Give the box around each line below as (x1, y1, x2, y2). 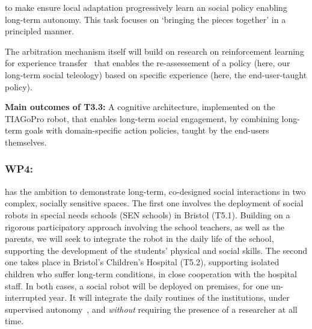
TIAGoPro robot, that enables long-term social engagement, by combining (5, 112, 279, 125)
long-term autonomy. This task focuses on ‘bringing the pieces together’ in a (5, 13, 286, 25)
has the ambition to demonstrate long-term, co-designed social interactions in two (5, 185, 306, 197)
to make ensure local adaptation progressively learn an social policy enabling (5, 1, 287, 13)
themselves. (5, 135, 47, 148)
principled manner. (5, 25, 75, 37)
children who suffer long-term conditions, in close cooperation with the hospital (5, 267, 297, 280)
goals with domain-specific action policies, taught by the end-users (25, 124, 269, 137)
